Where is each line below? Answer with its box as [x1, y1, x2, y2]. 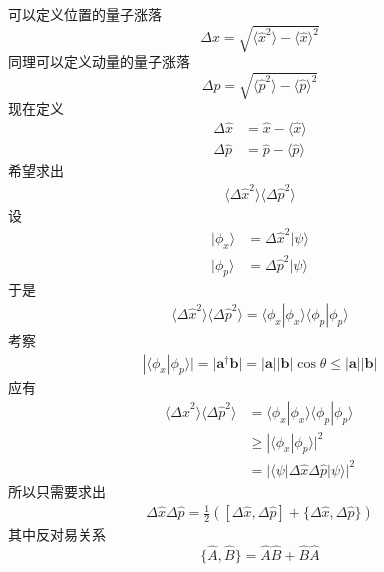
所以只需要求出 [8, 480, 106, 501]
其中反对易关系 [8, 524, 106, 545]
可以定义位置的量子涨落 [8, 4, 162, 24]
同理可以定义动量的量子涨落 [8, 51, 190, 72]
